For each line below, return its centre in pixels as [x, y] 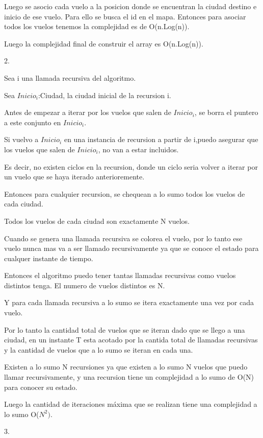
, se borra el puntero [226, 112]
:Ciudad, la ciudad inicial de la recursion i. [104, 95]
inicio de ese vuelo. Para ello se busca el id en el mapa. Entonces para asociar [125, 16]
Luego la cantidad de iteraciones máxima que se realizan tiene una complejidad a [131, 404]
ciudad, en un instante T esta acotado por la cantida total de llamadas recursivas [131, 340]
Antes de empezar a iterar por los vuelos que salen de [88, 112]
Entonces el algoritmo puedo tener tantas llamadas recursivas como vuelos [120, 275]
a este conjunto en [33, 122]
